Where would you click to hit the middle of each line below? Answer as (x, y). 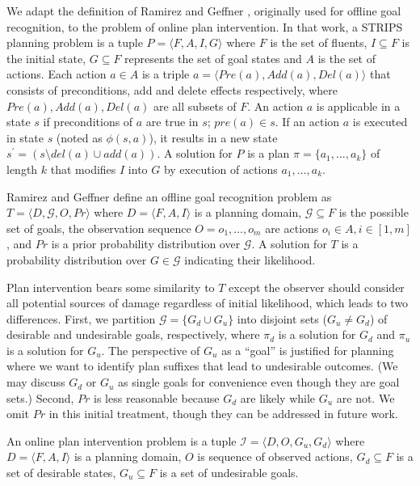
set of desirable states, (61, 473)
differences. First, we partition (81, 318)
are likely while (278, 397)
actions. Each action (57, 74)
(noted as (79, 137)
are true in (172, 122)
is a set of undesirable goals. (229, 473)
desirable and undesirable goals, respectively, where (133, 334)
